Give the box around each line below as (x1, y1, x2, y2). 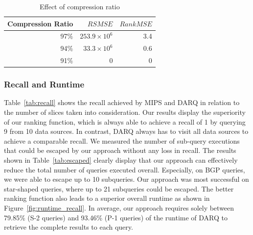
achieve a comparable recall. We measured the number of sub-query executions (4, 135, 240, 146)
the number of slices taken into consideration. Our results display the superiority (4, 107, 246, 117)
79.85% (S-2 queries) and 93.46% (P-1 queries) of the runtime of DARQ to (4, 212, 228, 222)
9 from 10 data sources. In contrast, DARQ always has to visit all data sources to (4, 126, 249, 136)
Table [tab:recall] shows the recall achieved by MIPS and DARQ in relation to (4, 97, 240, 107)
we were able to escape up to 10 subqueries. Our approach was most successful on (4, 174, 249, 184)
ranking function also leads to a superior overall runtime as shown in (4, 193, 210, 203)
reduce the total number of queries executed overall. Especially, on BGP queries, (4, 164, 245, 174)
